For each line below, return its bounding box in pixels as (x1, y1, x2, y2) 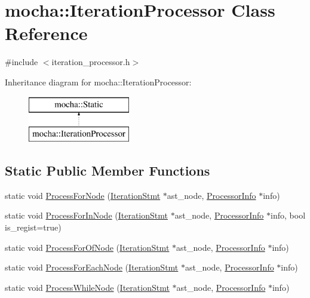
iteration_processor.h (51, 56, 130, 68)
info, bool (271, 209, 306, 222)
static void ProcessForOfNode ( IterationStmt (5, 241, 170, 253)
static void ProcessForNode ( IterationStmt (5, 189, 161, 201)
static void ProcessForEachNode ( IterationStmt (5, 261, 179, 274)
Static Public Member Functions (5, 161, 210, 180)
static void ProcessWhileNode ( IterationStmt (5, 281, 170, 293)
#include (5, 56, 38, 68)
